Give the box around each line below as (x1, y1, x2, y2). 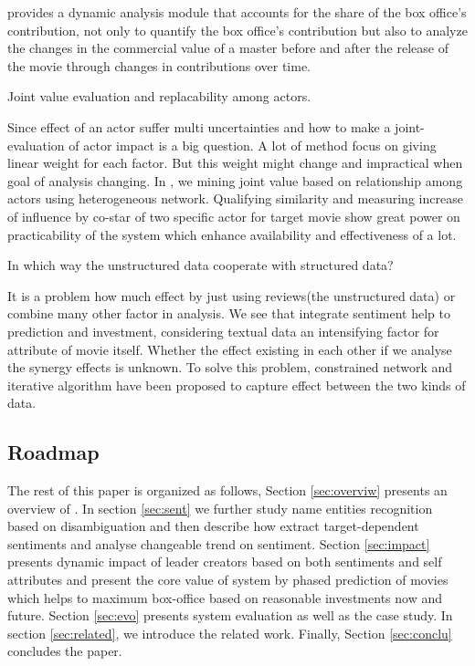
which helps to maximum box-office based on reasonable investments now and (7, 588, 442, 607)
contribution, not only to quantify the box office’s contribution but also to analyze (7, 20, 468, 39)
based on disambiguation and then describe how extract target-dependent (7, 516, 419, 536)
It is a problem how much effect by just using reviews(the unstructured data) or (7, 286, 456, 305)
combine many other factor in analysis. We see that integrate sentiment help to (7, 304, 450, 323)
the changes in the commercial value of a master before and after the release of (7, 38, 449, 57)
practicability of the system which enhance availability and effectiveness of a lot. (7, 224, 457, 244)
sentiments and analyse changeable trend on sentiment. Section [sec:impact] (7, 534, 430, 553)
